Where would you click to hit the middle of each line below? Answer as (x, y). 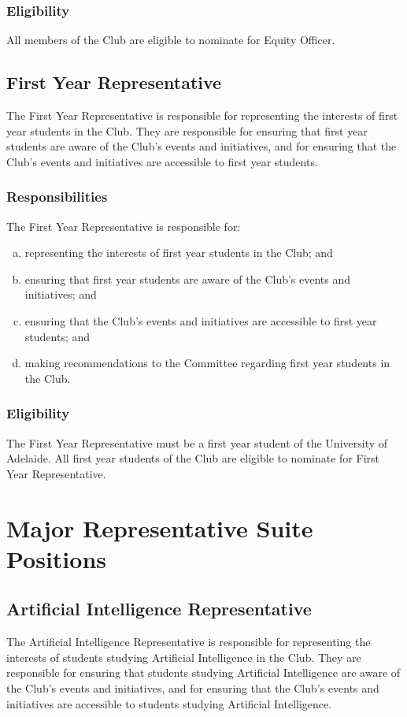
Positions (57, 558)
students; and (57, 336)
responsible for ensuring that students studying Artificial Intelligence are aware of (203, 672)
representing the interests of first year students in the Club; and (179, 253)
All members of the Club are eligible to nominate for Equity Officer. (171, 40)
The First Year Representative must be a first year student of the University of (197, 442)
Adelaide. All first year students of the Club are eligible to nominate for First (193, 458)
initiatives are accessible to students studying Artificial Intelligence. (169, 703)
